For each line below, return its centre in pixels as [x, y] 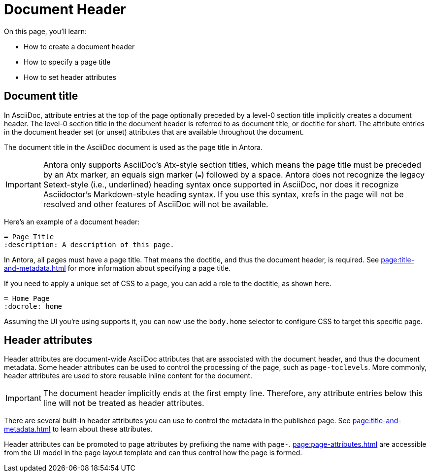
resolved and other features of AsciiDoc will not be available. [156, 204]
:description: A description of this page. [89, 244]
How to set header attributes [70, 77]
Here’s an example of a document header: [72, 221]
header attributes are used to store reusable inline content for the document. [128, 376]
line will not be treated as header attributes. [124, 403]
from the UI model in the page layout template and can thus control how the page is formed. [153, 453]
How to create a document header [79, 46]
